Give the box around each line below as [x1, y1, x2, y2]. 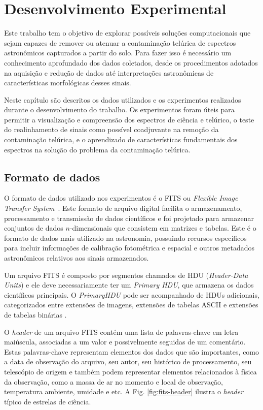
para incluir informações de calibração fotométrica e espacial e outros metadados [4, 242, 255, 253]
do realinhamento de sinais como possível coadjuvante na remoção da [4, 124, 219, 135]
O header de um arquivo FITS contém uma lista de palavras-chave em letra [4, 326, 239, 337]
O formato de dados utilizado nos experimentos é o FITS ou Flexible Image [4, 193, 238, 203]
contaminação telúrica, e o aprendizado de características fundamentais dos [4, 134, 238, 145]
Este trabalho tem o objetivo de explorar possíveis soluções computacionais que [4, 27, 251, 38]
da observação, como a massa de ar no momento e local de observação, [4, 376, 223, 387]
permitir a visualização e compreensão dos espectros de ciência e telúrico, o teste [4, 114, 254, 124]
